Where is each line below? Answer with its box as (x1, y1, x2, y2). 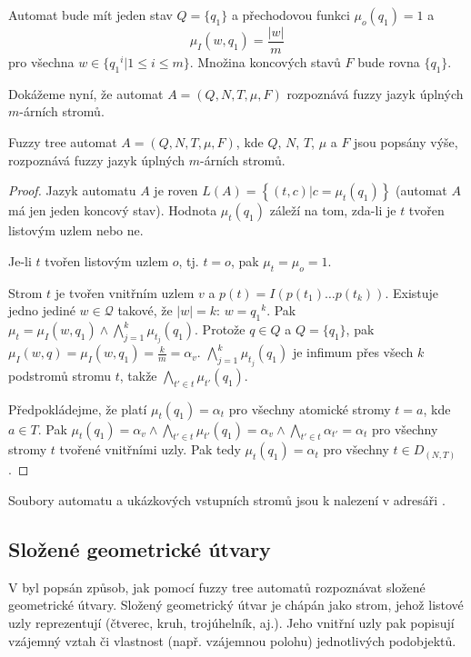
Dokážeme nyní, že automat (8, 84, 164, 103)
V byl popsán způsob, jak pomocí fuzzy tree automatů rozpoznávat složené (8, 577, 426, 596)
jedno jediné (8, 301, 75, 320)
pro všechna (8, 53, 75, 72)
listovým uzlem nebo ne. (8, 221, 144, 240)
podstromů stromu (8, 365, 112, 384)
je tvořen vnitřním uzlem (55, 283, 195, 302)
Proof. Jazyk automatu (8, 181, 136, 200)
